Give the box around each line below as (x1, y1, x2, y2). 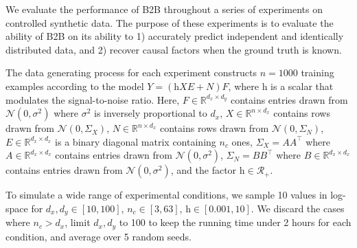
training (301, 65, 334, 80)
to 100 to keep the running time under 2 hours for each (119, 215, 352, 229)
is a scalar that (270, 78, 334, 93)
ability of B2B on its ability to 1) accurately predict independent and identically (5, 29, 344, 43)
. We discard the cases (251, 201, 345, 215)
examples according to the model (5, 78, 144, 93)
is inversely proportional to (93, 106, 207, 120)
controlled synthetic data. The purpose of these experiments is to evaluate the (5, 15, 334, 30)
